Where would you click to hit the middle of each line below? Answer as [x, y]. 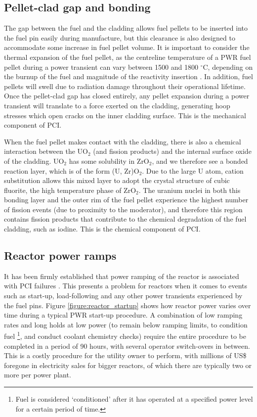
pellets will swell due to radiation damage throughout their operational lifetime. [125, 86]
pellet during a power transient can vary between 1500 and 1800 [101, 67]
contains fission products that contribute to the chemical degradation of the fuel [125, 219]
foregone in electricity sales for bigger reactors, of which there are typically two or [128, 365]
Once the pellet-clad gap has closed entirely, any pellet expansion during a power [127, 96]
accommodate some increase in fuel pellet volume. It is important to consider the [127, 47]
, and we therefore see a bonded [200, 161]
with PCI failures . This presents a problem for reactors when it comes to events [126, 286]
